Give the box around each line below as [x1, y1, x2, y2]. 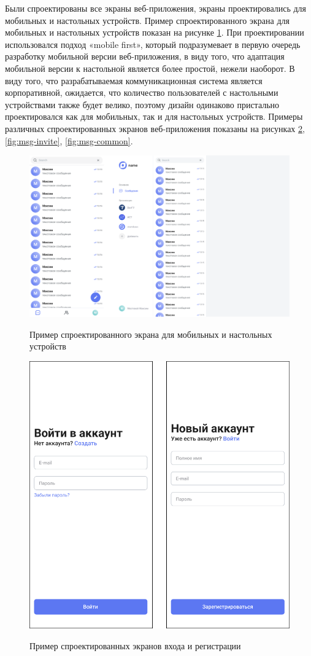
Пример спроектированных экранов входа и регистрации [29, 639, 241, 652]
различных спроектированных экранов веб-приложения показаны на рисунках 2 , [5, 122, 305, 135]
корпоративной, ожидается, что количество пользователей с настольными [5, 86, 278, 99]
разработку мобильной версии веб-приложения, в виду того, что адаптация [5, 50, 285, 63]
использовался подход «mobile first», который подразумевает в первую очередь [5, 37, 301, 50]
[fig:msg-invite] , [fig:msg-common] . [5, 134, 133, 147]
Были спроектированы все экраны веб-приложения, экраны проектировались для [5, 2, 307, 14]
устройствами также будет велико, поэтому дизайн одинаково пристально [5, 98, 280, 111]
